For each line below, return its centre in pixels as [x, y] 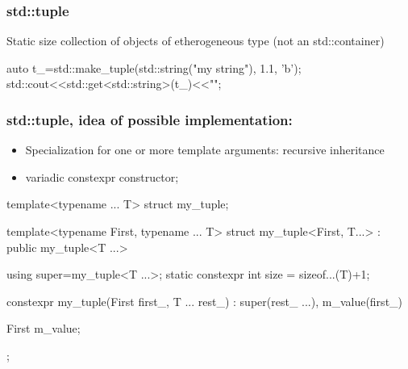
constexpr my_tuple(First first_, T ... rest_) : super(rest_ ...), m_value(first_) [205, 301]
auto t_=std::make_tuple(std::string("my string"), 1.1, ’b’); [154, 67]
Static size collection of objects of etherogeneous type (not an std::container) [196, 41]
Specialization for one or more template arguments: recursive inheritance [205, 150]
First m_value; [44, 328]
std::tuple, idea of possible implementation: [150, 119]
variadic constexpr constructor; [102, 176]
